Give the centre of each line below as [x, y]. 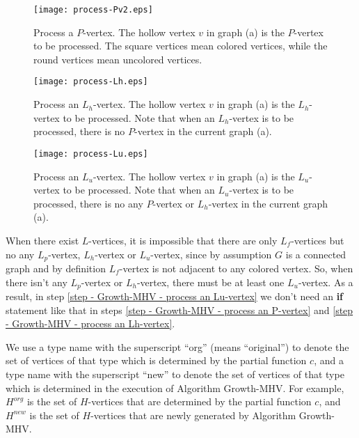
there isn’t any [37, 282]
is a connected [316, 254]
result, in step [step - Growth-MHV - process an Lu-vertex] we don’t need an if [175, 296]
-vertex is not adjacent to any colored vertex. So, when [236, 268]
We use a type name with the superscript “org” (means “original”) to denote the [177, 346]
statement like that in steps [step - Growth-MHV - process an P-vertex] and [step [179, 310]
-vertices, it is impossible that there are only [183, 240]
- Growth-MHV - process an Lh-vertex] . [90, 323]
